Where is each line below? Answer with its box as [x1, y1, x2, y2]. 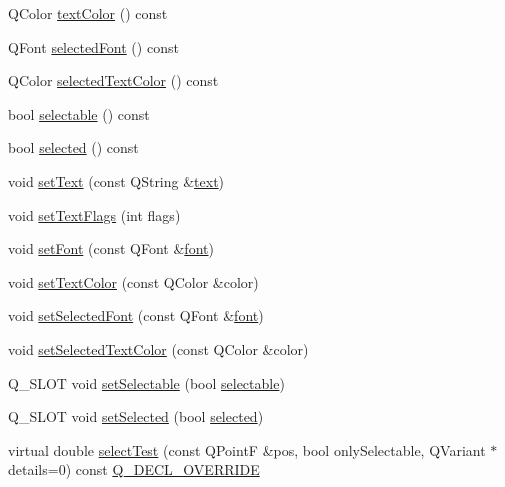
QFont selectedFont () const [8, 36, 179, 57]
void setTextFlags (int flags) [8, 204, 181, 225]
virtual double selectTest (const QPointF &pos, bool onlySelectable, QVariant [8, 439, 486, 460]
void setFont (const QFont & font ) [8, 238, 214, 259]
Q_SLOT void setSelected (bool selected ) [8, 406, 264, 427]
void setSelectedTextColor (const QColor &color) [8, 338, 309, 359]
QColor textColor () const [8, 3, 168, 23]
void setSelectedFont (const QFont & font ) [8, 305, 264, 326]
